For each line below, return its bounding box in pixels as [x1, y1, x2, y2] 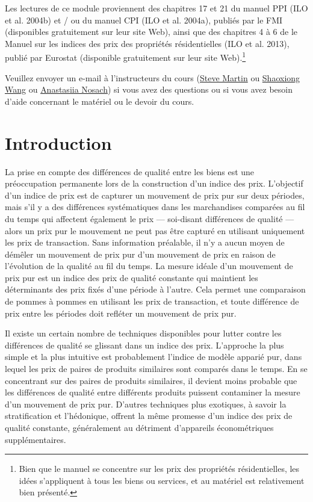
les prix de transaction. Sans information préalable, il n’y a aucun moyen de [5, 236, 285, 249]
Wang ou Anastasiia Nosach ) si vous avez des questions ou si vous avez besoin [5, 83, 293, 96]
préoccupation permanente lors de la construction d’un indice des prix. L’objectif [5, 177, 303, 190]
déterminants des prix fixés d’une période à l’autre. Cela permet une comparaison [5, 283, 306, 296]
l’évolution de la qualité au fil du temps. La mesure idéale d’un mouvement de [5, 259, 293, 272]
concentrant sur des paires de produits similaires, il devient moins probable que [5, 374, 297, 386]
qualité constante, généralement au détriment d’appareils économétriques [5, 421, 274, 433]
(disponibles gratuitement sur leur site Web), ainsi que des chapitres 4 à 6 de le [5, 25, 298, 38]
